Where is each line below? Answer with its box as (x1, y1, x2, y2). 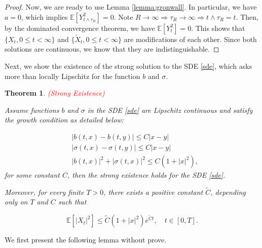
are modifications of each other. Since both (124, 33, 257, 44)
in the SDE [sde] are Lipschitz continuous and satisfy (87, 104, 253, 115)
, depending (210, 186, 246, 197)
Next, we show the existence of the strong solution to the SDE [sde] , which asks (5, 61, 252, 71)
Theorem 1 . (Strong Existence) (5, 88, 105, 98)
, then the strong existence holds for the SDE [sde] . (67, 170, 226, 180)
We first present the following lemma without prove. (5, 234, 167, 245)
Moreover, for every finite (5, 186, 84, 197)
